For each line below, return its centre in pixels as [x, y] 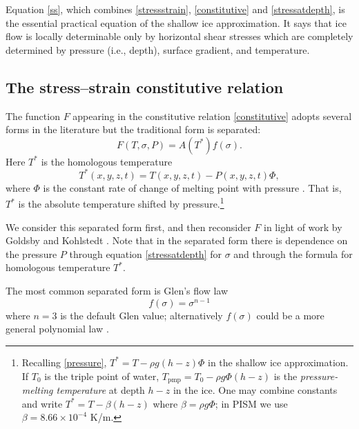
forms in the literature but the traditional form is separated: [133, 129]
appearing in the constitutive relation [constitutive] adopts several [212, 116]
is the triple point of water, [102, 376]
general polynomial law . [57, 329]
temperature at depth [100, 389]
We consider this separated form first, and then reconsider [128, 227]
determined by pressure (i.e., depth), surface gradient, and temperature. [158, 49]
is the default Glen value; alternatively [142, 315]
